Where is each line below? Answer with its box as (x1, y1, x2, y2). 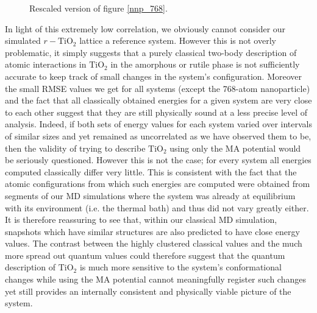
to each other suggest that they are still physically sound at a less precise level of (5, 105, 308, 118)
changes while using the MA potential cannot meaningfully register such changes (5, 273, 306, 286)
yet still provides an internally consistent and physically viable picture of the (5, 284, 291, 297)
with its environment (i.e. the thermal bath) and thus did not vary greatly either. (5, 201, 309, 214)
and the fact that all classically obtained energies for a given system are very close (5, 94, 312, 107)
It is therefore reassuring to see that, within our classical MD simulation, (5, 213, 277, 226)
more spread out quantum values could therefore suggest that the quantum (5, 248, 285, 261)
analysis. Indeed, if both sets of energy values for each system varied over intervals (5, 118, 312, 130)
